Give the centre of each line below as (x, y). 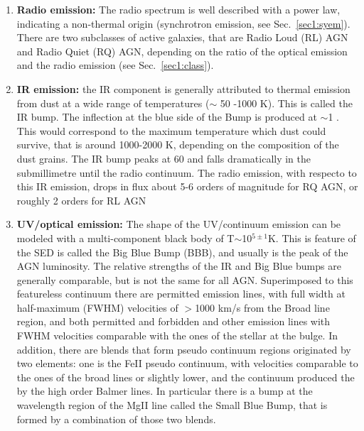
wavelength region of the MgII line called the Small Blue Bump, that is (172, 405)
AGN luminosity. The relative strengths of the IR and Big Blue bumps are (179, 266)
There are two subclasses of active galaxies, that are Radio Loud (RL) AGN (182, 37)
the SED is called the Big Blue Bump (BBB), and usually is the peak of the (182, 252)
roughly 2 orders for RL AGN (81, 200)
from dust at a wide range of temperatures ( (113, 103)
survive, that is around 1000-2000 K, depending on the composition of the (178, 144)
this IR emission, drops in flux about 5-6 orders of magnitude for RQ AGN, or (187, 186)
